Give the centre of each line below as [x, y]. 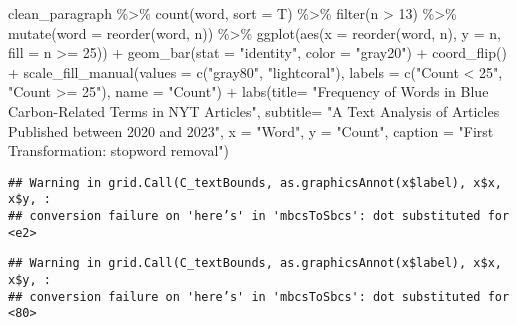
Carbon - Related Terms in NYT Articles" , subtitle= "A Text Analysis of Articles [254, 110]
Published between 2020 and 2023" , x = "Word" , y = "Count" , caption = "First [251, 130]
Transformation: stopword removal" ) [119, 150]
